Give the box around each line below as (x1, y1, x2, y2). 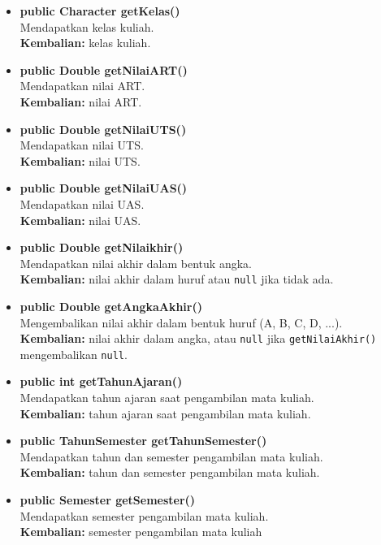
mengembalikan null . (19, 345, 128, 362)
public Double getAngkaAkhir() (19, 297, 202, 314)
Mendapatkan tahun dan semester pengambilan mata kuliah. (19, 448, 323, 465)
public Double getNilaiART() (19, 61, 188, 78)
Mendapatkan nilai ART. (19, 77, 145, 94)
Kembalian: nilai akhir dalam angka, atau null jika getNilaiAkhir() (19, 330, 377, 347)
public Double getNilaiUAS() (19, 180, 188, 197)
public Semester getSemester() (19, 491, 196, 508)
